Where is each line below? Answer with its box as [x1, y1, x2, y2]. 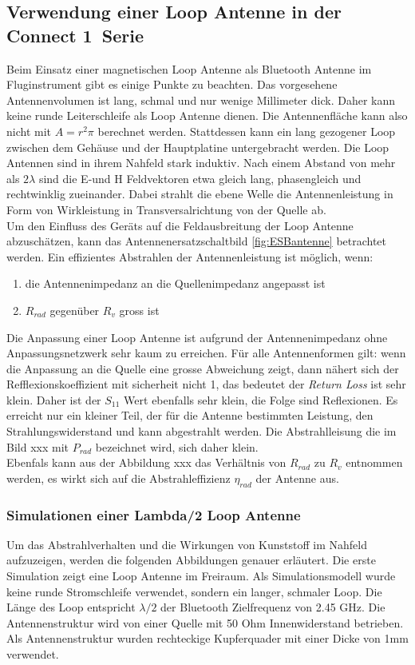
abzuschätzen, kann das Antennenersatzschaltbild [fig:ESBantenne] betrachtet [6, 233, 387, 249]
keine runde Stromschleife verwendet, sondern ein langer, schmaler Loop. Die [6, 583, 382, 599]
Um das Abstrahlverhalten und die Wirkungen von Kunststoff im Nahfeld [6, 536, 367, 552]
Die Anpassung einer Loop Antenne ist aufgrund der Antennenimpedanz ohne [6, 329, 388, 345]
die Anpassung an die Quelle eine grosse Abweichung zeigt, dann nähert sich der [6, 360, 399, 376]
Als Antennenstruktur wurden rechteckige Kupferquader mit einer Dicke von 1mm [6, 630, 409, 647]
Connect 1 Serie [6, 22, 144, 47]
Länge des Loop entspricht [6, 599, 136, 615]
